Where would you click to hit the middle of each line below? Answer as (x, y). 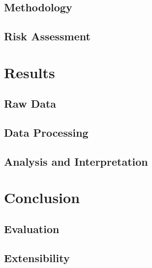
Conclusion (42, 197)
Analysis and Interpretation (76, 161)
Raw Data (30, 104)
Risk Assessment (47, 36)
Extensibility (37, 257)
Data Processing (46, 133)
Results (30, 72)
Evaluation (32, 229)
